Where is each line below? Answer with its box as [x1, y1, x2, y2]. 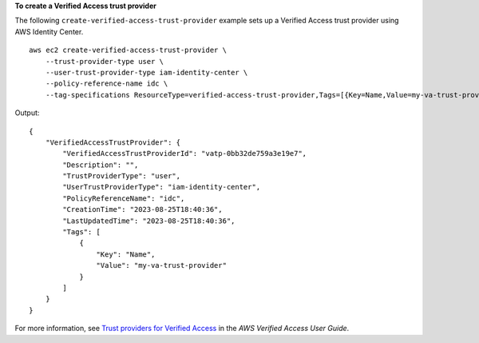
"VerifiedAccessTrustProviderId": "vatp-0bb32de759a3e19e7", [62, 149, 307, 158]
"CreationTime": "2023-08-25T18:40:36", [62, 205, 223, 214]
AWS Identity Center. [14, 26, 84, 36]
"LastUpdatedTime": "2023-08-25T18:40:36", [62, 216, 236, 225]
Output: [14, 108, 40, 118]
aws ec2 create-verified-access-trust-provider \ [29, 46, 228, 55]
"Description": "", [62, 160, 139, 170]
